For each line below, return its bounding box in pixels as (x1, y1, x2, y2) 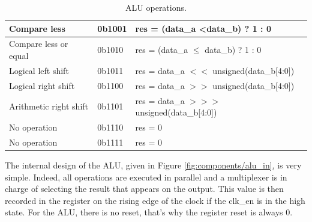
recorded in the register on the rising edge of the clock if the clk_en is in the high (5, 194, 305, 206)
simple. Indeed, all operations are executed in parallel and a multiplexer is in (5, 170, 287, 183)
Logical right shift (9, 79, 75, 91)
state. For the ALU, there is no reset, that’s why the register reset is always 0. (5, 206, 293, 218)
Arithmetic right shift (9, 100, 89, 113)
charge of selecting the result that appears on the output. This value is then (5, 182, 284, 195)
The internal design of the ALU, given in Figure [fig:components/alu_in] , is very (5, 158, 302, 171)
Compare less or (9, 37, 68, 50)
